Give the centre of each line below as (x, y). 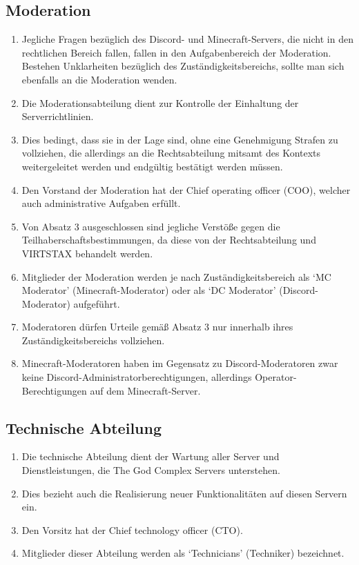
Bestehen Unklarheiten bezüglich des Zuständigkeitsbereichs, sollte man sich (183, 66)
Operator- (276, 377)
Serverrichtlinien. (58, 116)
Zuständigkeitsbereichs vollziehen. (93, 340)
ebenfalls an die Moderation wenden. (99, 79)
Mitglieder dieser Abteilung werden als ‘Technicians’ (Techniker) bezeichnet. (183, 553)
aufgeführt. (97, 303)
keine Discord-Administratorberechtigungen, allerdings (137, 377)
